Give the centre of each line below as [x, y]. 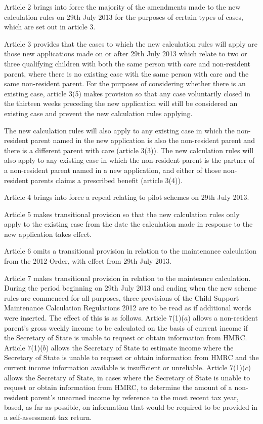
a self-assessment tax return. [48, 417]
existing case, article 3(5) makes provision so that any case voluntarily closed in [127, 93]
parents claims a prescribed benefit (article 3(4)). [106, 180]
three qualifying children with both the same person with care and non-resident [127, 63]
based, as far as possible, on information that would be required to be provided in [131, 407]
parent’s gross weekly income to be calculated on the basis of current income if [126, 327]
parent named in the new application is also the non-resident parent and [143, 140]
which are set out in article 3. [50, 27]
